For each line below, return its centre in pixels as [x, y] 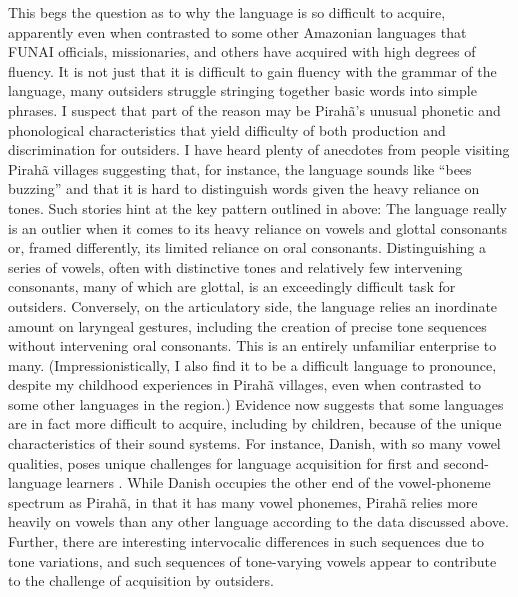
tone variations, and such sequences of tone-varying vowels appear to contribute [252, 560]
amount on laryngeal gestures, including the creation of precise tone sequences [247, 325]
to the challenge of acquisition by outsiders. [141, 580]
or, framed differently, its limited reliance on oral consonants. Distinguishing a [247, 247]
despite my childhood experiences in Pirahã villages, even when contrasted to [245, 384]
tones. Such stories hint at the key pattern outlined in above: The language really [257, 207]
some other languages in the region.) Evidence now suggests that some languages [256, 403]
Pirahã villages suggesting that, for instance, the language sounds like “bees [240, 168]
